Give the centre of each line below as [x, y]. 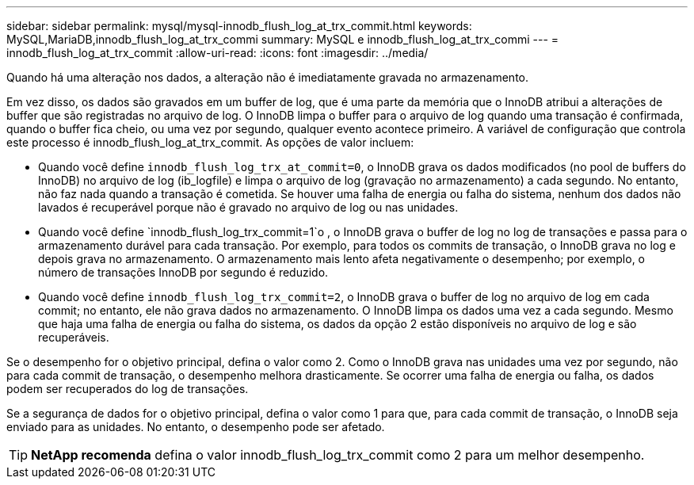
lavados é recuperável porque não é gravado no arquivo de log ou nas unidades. [248, 207]
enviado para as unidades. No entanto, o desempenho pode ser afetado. [196, 427]
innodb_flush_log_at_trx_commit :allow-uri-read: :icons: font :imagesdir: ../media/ [217, 53]
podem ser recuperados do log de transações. [128, 389]
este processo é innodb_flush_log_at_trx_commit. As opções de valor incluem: [210, 142]
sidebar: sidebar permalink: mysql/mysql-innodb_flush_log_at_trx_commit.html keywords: [239, 26]
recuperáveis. [74, 337]
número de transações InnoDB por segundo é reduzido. [183, 272]
